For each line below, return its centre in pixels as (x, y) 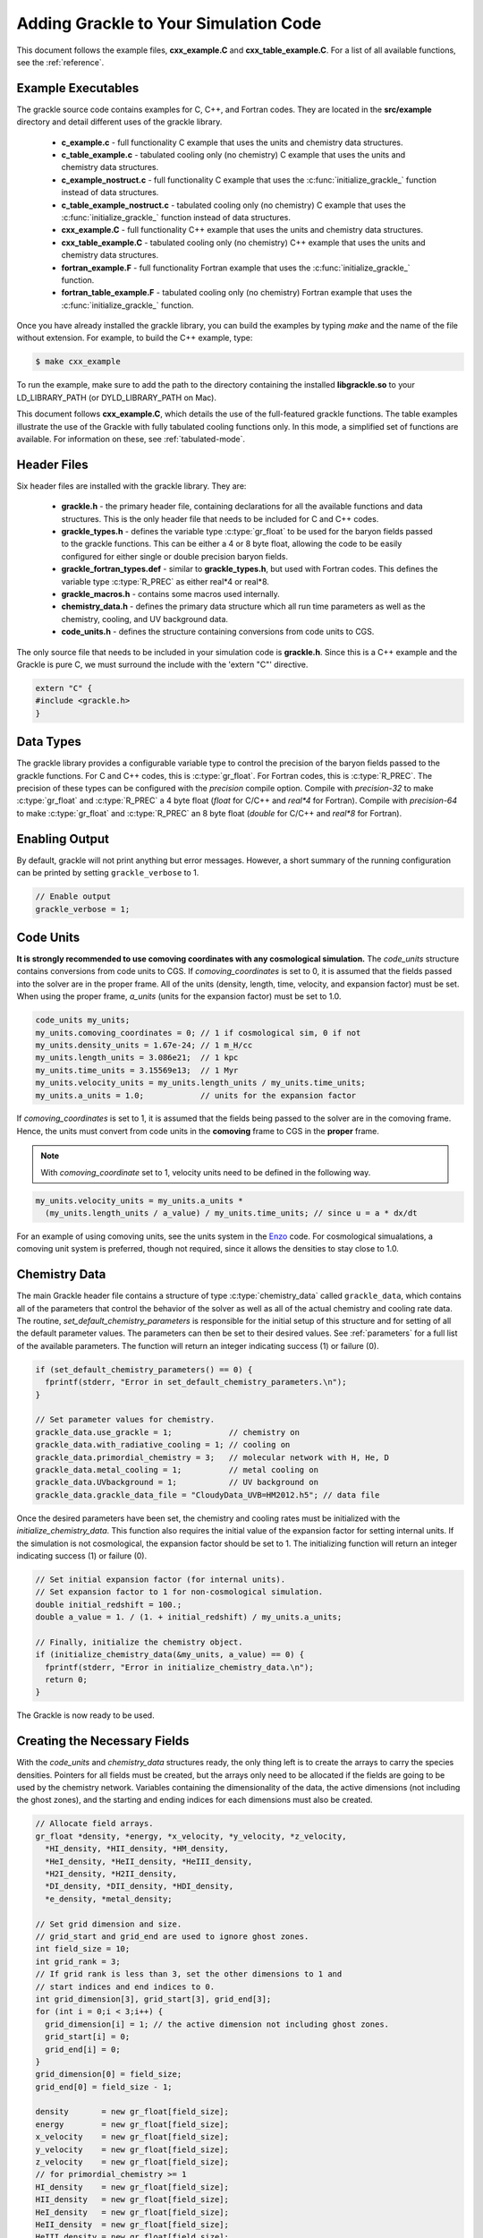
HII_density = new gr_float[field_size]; (132, 2200)
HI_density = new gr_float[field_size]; (132, 2187)
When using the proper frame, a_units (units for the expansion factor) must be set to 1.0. (179, 996)
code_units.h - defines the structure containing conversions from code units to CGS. (218, 632)
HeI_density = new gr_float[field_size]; (132, 2212)
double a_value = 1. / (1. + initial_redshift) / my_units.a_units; (189, 1617)
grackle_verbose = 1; (83, 909)
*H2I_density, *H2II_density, (111, 1874)
